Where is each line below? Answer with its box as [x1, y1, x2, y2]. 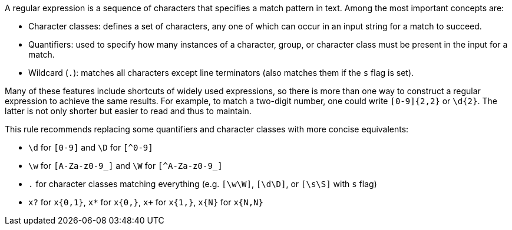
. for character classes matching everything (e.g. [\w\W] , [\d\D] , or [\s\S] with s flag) [28, 179, 377, 189]
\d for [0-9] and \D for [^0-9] [28, 142, 153, 152]
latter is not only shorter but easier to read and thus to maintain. [5, 106, 252, 116]
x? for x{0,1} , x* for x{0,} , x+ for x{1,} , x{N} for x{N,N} [28, 197, 263, 207]
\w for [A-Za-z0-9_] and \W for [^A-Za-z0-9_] [28, 161, 223, 171]
